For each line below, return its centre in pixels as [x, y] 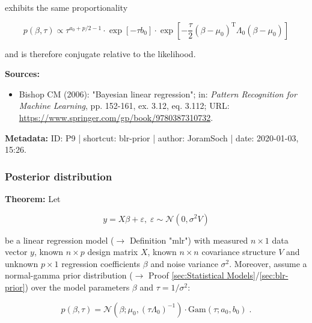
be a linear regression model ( [60, 240]
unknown [22, 263]
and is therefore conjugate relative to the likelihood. [100, 53]
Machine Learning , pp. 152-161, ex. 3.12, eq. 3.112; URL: [124, 106]
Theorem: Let [33, 198]
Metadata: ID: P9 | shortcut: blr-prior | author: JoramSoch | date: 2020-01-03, [152, 137]
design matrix [113, 252]
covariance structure [239, 252]
